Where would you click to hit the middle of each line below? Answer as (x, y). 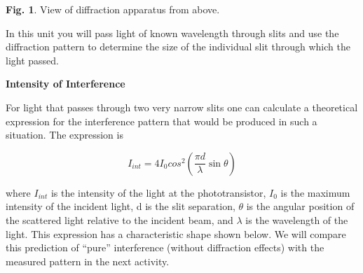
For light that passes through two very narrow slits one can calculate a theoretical (182, 107)
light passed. (32, 60)
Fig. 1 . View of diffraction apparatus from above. (113, 9)
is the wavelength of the (297, 219)
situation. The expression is (64, 135)
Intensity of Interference (66, 84)
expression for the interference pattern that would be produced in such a (162, 121)
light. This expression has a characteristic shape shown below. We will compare (176, 233)
